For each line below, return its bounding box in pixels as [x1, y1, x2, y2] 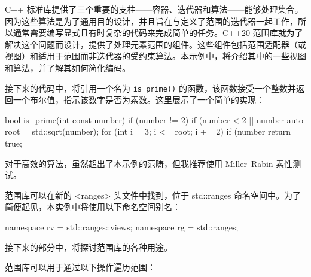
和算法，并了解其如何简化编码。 [5, 61, 130, 74]
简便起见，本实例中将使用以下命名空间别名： [5, 200, 181, 213]
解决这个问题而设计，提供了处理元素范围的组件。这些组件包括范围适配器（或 [5, 38, 306, 50]
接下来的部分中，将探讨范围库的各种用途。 [5, 241, 172, 253]
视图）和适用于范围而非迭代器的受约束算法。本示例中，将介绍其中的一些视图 [5, 50, 306, 62]
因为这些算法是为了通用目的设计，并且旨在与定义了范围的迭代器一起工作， [5, 14, 298, 27]
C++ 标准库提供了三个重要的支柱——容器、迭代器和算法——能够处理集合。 [5, 3, 303, 15]
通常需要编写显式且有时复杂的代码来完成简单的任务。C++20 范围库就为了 [13, 26, 303, 39]
